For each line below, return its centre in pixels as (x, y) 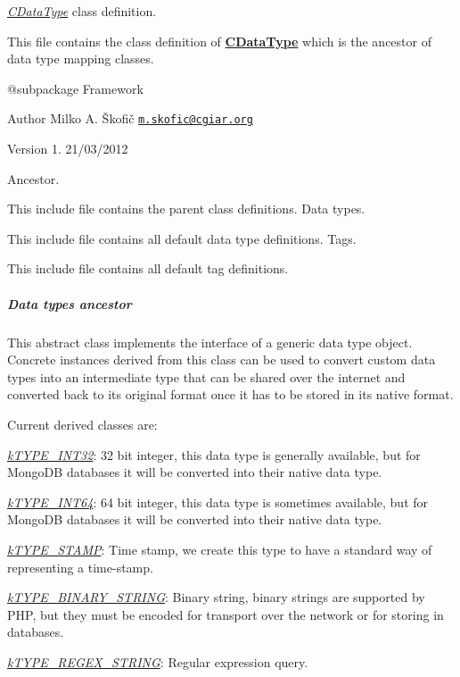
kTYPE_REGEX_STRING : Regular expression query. (158, 661)
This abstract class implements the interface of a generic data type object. (210, 342)
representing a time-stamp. (80, 567)
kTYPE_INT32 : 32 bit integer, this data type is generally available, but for (214, 454)
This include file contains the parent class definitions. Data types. (186, 209)
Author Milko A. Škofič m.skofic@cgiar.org (130, 118)
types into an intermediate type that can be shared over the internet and (206, 376)
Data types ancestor (70, 303)
